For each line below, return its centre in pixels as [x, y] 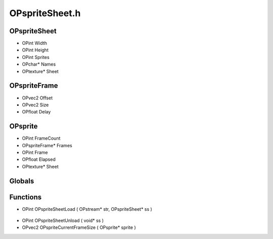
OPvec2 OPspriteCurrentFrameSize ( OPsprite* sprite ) [79, 227]
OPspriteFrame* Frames [47, 145]
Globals [22, 181]
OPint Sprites [36, 57]
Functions [26, 197]
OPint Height [35, 50]
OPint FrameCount [41, 138]
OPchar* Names [39, 64]
